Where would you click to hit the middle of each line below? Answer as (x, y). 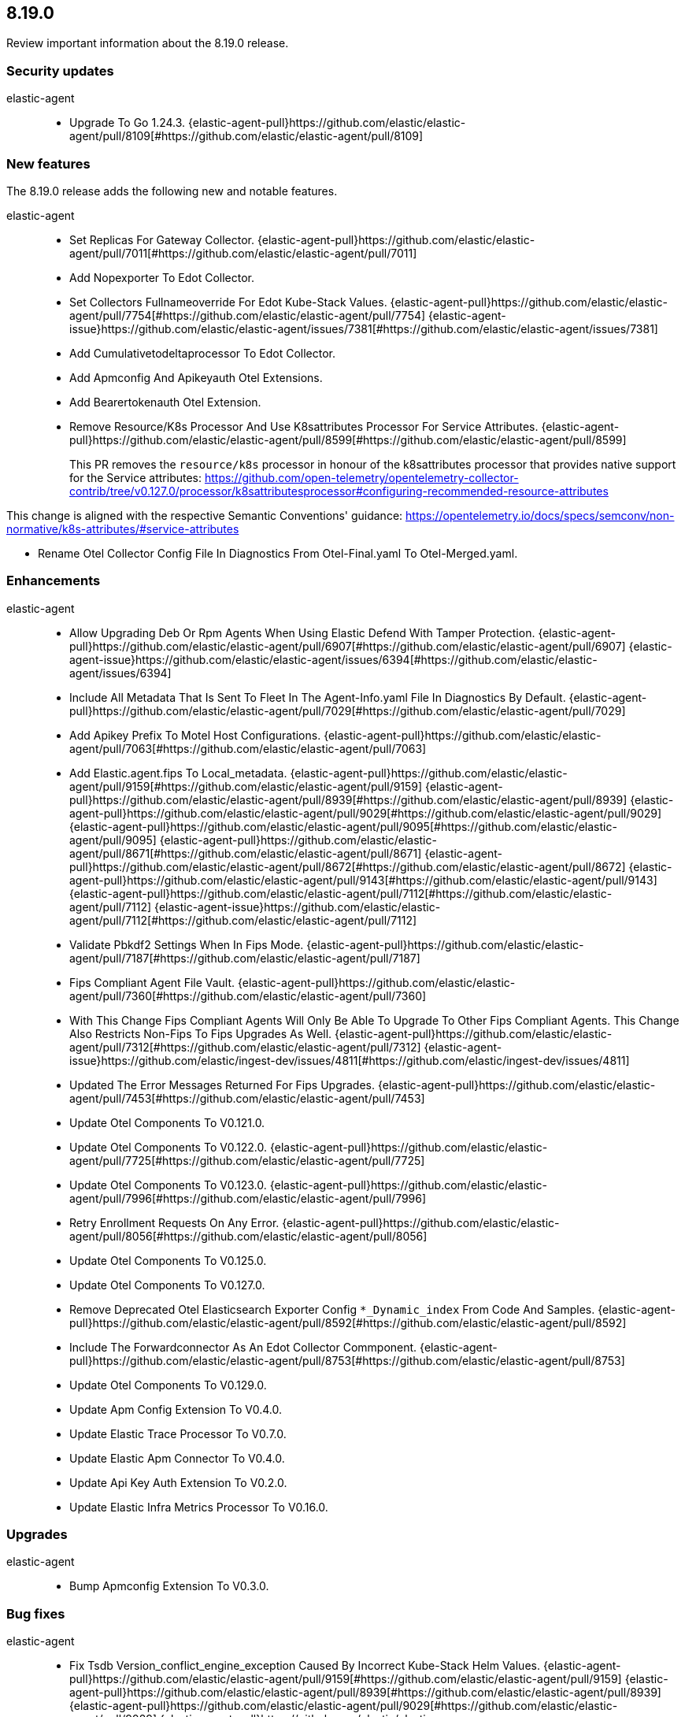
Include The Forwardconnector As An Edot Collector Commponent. (243, 1347)
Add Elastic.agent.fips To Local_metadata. (178, 773)
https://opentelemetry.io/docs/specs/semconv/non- (540, 515)
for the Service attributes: (136, 477)
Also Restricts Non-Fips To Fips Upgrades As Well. (201, 1033)
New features (48, 163)
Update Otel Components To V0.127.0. (167, 1285)
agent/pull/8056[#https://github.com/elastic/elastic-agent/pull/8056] (248, 1236)
